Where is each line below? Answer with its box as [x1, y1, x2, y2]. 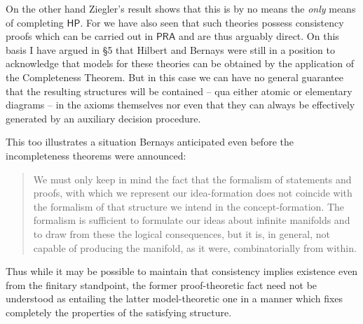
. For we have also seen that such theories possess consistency [80, 15, 344, 29]
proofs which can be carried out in [6, 29, 153, 43]
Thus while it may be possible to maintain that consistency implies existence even [6, 264, 358, 279]
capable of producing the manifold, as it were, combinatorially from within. [33, 240, 357, 255]
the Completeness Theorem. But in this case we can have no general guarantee [6, 69, 343, 84]
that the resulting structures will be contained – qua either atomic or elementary [6, 83, 352, 98]
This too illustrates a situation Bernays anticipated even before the [6, 134, 294, 149]
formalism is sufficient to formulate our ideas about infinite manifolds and [33, 213, 350, 227]
